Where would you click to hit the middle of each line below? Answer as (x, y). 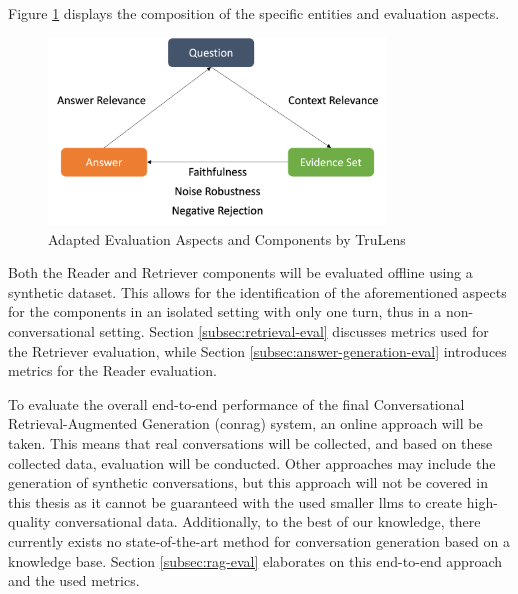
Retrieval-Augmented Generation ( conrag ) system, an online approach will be (245, 423)
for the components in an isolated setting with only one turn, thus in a (225, 311)
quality (29, 521)
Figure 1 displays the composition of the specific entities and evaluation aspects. (254, 13)
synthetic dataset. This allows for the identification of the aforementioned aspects (257, 291)
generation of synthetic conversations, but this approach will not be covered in (248, 482)
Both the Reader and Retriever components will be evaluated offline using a (240, 272)
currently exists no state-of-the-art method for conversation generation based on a (259, 540)
